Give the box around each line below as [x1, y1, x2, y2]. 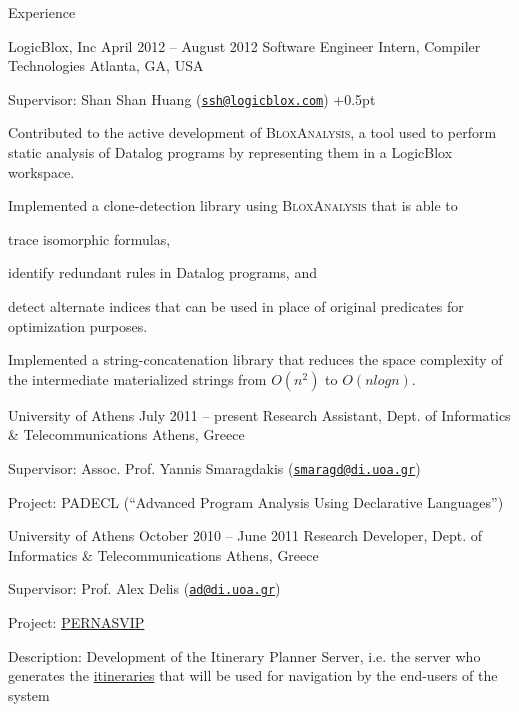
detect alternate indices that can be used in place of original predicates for [8, 296, 464, 316]
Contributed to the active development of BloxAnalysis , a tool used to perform [8, 122, 497, 143]
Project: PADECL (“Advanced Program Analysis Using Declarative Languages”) [8, 491, 504, 512]
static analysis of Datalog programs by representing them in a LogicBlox [8, 142, 453, 163]
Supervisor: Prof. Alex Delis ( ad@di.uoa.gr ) [8, 578, 281, 599]
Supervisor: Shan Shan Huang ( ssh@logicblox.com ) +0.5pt [8, 88, 376, 109]
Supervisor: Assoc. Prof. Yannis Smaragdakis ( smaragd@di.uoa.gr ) [8, 457, 421, 478]
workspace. [8, 161, 75, 182]
